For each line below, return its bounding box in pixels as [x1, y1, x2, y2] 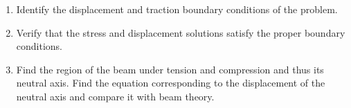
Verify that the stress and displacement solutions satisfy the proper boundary [16, 25, 345, 39]
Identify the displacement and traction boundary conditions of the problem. [16, 2, 338, 16]
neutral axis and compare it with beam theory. [16, 89, 215, 103]
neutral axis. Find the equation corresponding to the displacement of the [16, 75, 325, 90]
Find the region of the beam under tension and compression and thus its [16, 62, 324, 76]
